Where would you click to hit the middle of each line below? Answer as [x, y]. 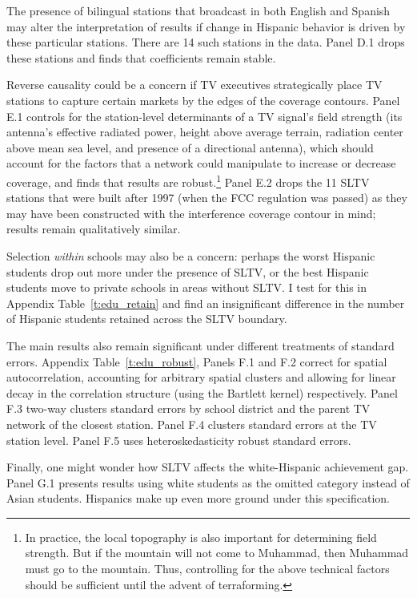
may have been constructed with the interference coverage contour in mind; [191, 213]
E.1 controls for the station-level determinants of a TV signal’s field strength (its [204, 116]
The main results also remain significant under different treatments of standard [200, 345]
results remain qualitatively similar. [94, 229]
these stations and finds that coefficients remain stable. [141, 57]
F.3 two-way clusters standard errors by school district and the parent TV [188, 408]
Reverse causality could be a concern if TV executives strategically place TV [194, 85]
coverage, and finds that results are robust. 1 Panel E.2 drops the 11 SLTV [188, 180]
